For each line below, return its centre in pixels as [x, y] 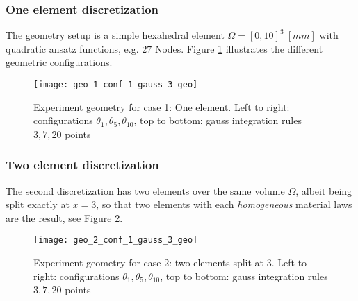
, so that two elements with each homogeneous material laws [224, 204]
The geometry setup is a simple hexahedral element [115, 35]
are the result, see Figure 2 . [64, 217]
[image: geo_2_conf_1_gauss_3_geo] [116, 240]
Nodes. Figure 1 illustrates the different [239, 48]
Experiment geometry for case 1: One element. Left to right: [162, 106]
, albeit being [324, 190]
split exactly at [38, 204]
